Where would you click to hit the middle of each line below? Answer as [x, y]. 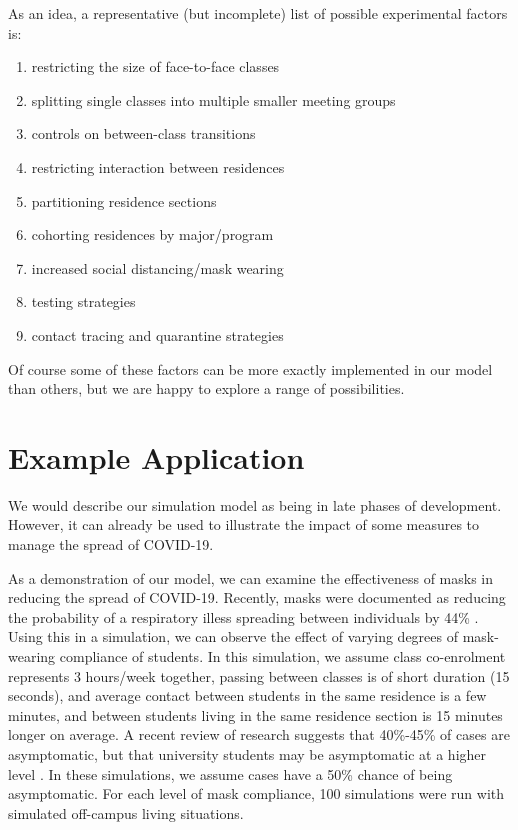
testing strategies [83, 301]
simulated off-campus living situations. [126, 812]
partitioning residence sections [124, 200]
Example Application [156, 456]
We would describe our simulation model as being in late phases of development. [255, 504]
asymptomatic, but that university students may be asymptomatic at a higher [247, 753]
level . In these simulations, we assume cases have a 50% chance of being [230, 773]
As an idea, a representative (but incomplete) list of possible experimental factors [258, 13]
